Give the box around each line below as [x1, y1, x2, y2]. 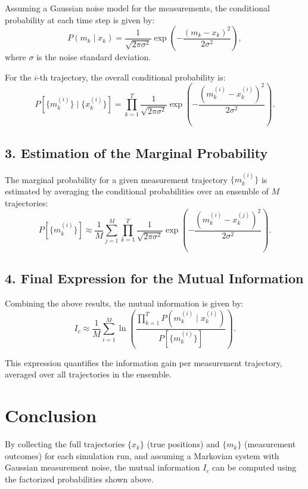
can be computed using [212, 461, 297, 473]
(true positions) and [147, 438, 220, 450]
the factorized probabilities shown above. [5, 472, 154, 485]
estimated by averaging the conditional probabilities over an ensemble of [5, 184, 269, 197]
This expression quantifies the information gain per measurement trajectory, [5, 356, 282, 369]
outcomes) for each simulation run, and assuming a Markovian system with [5, 449, 279, 462]
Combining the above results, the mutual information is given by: [5, 297, 244, 310]
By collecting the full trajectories [5, 438, 125, 450]
